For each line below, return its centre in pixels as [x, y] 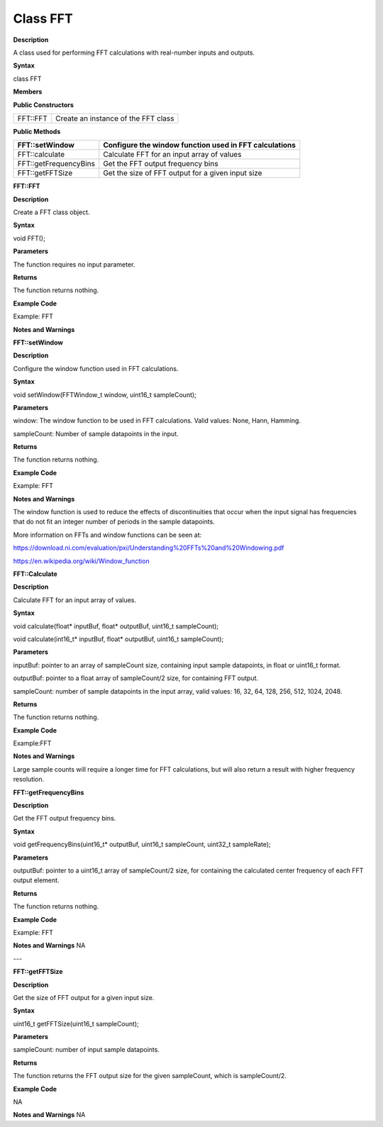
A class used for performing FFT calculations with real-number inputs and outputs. [134, 52]
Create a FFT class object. [51, 212]
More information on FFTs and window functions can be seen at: [107, 535]
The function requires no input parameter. [74, 264]
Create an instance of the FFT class [115, 118]
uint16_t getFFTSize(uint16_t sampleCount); [76, 1023]
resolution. [29, 779]
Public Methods [37, 131]
